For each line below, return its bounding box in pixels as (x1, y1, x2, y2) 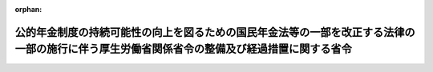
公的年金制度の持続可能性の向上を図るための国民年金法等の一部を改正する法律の (14, 25, 415, 39)
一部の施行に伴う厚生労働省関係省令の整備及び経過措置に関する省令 (14, 42, 352, 56)
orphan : (14, 5, 42, 14)
